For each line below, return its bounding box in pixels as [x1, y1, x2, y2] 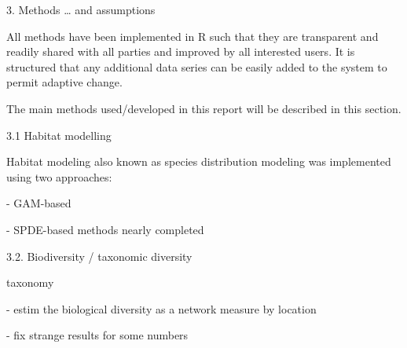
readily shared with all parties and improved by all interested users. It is [6, 43, 355, 60]
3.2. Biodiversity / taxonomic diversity [6, 247, 192, 264]
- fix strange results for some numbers [6, 327, 189, 343]
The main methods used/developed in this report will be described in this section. [6, 100, 401, 116]
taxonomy [6, 274, 54, 291]
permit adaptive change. [6, 74, 123, 90]
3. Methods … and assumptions [6, 2, 156, 17]
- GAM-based [6, 195, 71, 211]
